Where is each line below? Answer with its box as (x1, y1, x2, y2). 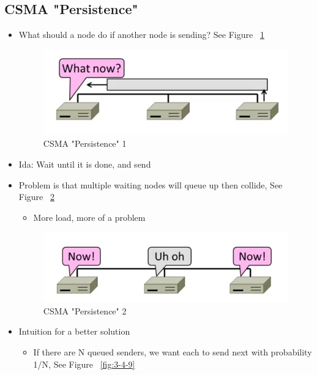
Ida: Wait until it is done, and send (18, 157, 151, 170)
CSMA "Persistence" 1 (43, 137, 127, 150)
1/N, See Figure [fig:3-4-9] (33, 357, 135, 370)
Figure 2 (18, 190, 54, 203)
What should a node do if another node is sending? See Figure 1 (18, 28, 264, 41)
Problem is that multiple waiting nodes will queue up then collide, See (18, 178, 283, 191)
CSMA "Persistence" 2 (43, 304, 127, 317)
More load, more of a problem (33, 210, 146, 223)
